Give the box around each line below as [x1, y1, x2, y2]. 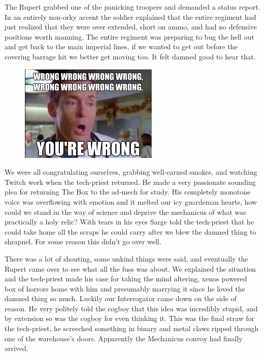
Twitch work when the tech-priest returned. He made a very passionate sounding [5, 176, 256, 187]
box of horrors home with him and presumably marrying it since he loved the [5, 283, 245, 294]
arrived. [5, 343, 28, 353]
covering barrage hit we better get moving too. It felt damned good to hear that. [5, 51, 256, 61]
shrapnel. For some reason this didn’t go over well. [5, 236, 161, 247]
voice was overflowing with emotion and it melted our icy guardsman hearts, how [5, 196, 257, 207]
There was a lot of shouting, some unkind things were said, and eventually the [5, 253, 248, 264]
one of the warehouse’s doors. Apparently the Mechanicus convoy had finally [5, 333, 243, 343]
